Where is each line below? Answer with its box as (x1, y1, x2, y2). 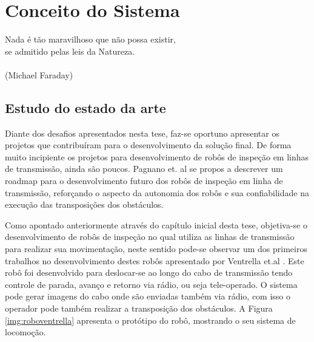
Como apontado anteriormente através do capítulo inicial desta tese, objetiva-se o (5, 218, 307, 231)
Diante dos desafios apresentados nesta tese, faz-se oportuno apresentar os (5, 126, 279, 139)
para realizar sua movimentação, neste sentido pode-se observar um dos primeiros (5, 242, 307, 255)
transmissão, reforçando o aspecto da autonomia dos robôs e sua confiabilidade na (5, 186, 309, 199)
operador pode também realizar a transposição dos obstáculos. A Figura (5, 302, 273, 315)
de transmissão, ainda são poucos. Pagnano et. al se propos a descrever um (5, 162, 283, 175)
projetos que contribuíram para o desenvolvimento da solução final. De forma (5, 139, 292, 151)
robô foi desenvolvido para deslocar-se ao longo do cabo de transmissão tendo (5, 266, 293, 279)
